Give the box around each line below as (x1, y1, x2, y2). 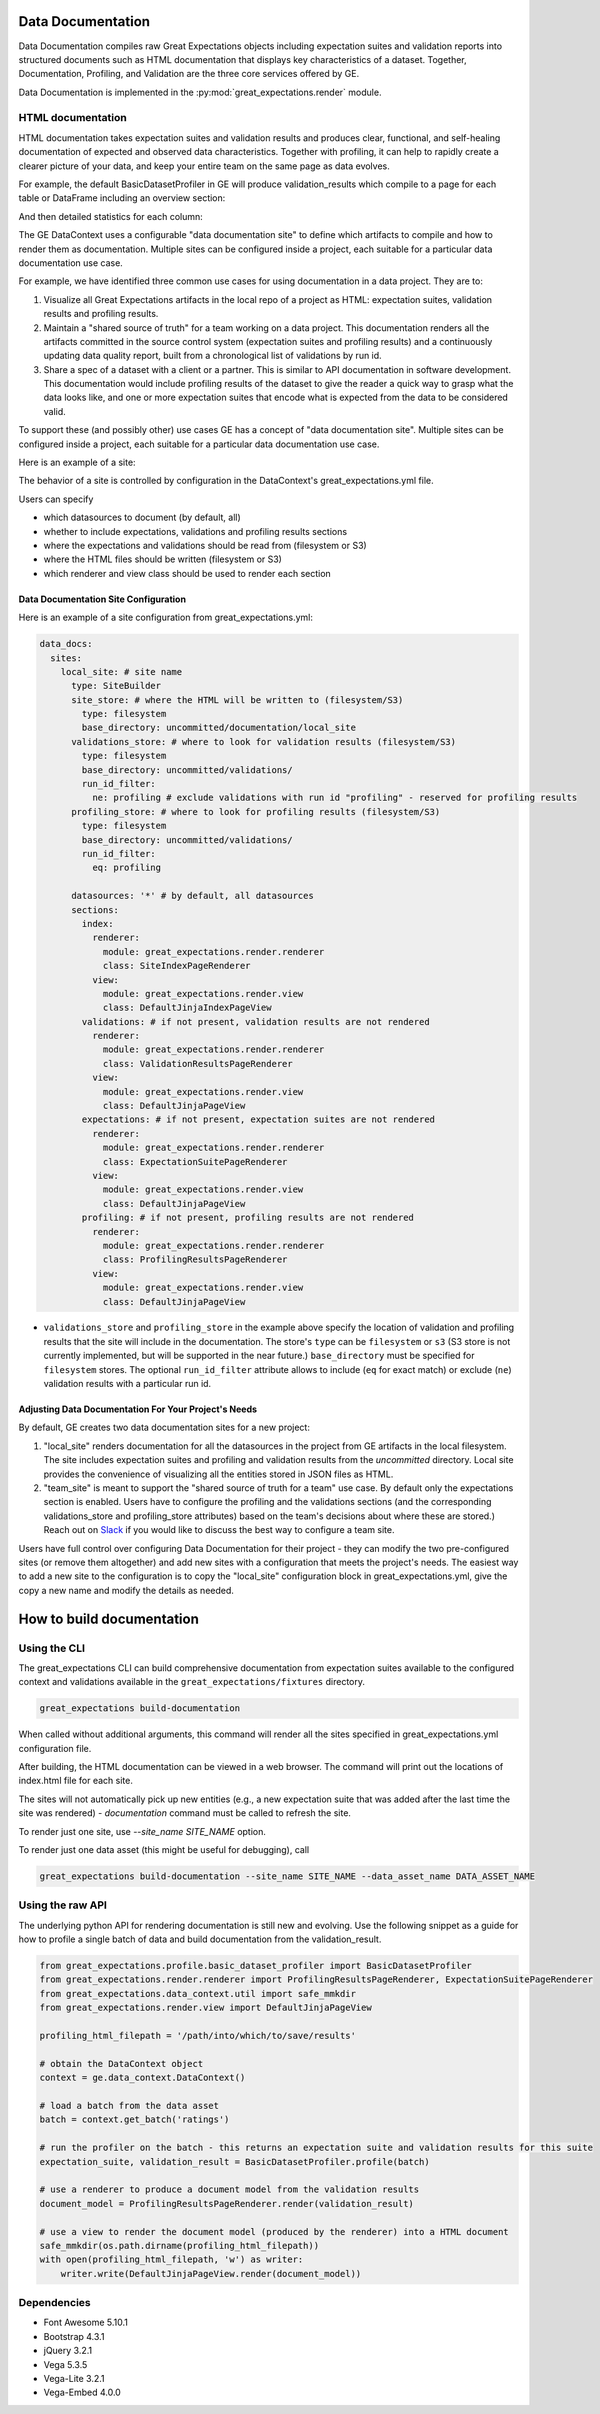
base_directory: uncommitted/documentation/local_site (81, 722, 357, 734)
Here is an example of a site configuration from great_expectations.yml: (18, 611, 314, 624)
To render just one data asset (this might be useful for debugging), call (18, 1843, 310, 1855)
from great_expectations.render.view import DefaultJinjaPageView (39, 2002, 372, 2014)
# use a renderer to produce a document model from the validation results (39, 2184, 420, 2195)
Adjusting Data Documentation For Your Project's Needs (18, 1403, 258, 1415)
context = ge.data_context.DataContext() (39, 2072, 246, 2084)
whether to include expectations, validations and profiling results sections (43, 525, 348, 537)
